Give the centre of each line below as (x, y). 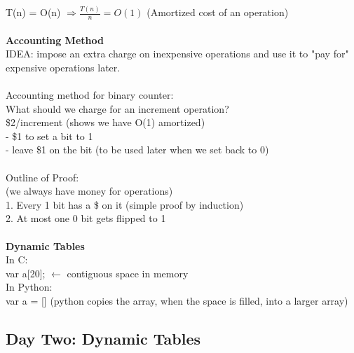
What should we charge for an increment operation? (117, 108)
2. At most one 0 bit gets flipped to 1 (86, 218)
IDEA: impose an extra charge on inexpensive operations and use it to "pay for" (177, 54)
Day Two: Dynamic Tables (103, 338)
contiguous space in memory (128, 273)
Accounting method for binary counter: (90, 95)
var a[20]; (26, 273)
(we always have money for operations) (89, 191)
